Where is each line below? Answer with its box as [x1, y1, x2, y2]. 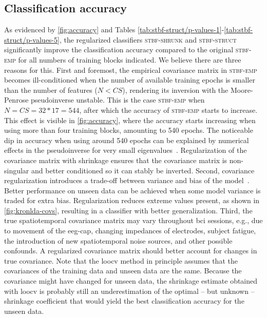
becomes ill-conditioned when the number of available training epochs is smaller [4, 74, 255, 85]
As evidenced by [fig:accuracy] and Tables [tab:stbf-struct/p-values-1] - [4, 24, 224, 35]
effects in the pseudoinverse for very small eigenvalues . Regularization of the [4, 145, 247, 155]
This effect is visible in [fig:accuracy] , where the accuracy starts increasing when [4, 114, 256, 125]
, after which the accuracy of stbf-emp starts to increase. [79, 104, 258, 115]
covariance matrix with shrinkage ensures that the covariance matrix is [4, 154, 227, 165]
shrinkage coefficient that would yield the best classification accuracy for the [4, 295, 244, 306]
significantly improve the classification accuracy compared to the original [4, 44, 234, 55]
